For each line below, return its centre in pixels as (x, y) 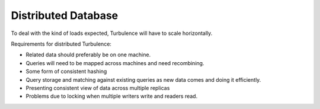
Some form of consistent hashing (66, 72)
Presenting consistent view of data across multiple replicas (98, 88)
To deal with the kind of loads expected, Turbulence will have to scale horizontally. (112, 33)
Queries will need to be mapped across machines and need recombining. (115, 63)
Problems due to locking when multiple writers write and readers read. (112, 96)
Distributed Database (65, 15)
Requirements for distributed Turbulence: (61, 44)
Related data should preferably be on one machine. (88, 55)
